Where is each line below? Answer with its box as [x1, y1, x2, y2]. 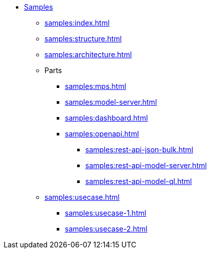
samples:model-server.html [65, 98, 157, 106]
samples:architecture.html [44, 50, 132, 59]
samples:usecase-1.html [65, 209, 147, 217]
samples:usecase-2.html [65, 224, 148, 233]
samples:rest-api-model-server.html [85, 161, 207, 170]
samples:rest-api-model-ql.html [85, 177, 192, 186]
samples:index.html [44, 18, 110, 27]
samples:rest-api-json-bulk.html [85, 145, 194, 154]
